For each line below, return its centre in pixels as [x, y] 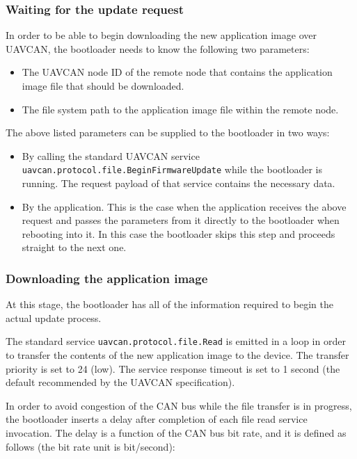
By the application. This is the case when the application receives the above [184, 206]
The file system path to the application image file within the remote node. [180, 109]
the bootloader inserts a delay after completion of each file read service [157, 419]
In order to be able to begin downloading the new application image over [161, 35]
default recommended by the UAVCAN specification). [120, 382]
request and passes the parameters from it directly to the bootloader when [181, 220]
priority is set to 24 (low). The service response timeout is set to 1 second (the [173, 368]
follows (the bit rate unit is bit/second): [90, 446]
